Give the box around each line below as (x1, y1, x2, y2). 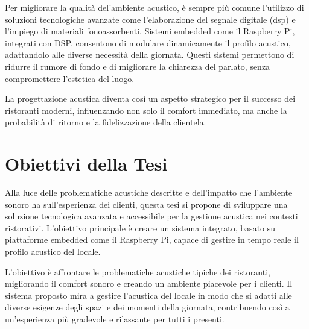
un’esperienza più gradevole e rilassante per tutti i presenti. (5, 313, 225, 325)
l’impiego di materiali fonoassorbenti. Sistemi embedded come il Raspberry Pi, (5, 25, 295, 37)
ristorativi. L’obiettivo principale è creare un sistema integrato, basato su (5, 221, 276, 234)
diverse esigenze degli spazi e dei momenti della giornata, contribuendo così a (5, 301, 290, 313)
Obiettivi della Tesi (5, 151, 168, 176)
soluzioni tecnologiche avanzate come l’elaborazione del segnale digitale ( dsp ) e (5, 13, 296, 25)
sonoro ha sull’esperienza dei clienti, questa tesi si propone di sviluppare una (5, 198, 288, 210)
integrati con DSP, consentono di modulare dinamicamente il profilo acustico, (5, 36, 291, 49)
